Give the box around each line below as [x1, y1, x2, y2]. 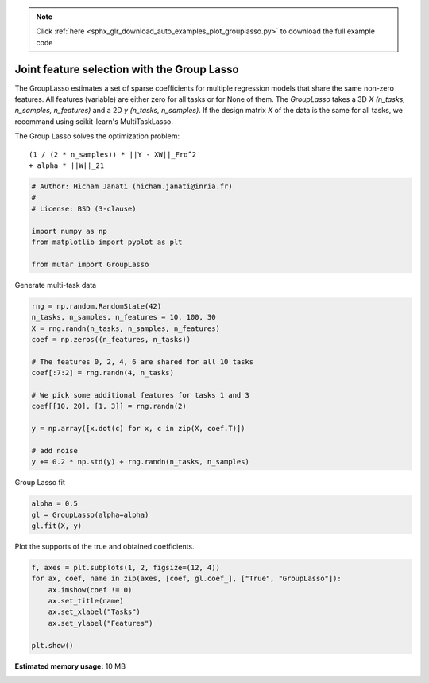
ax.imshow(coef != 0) [48, 585, 133, 594]
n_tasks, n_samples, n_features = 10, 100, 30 [31, 312, 216, 322]
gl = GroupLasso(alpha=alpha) [31, 510, 149, 519]
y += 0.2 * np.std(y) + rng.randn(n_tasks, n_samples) [31, 457, 249, 467]
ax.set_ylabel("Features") [48, 619, 154, 627]
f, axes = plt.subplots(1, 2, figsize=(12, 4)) [31, 563, 220, 572]
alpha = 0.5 [31, 499, 79, 508]
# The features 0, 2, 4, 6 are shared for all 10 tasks [31, 357, 254, 366]
